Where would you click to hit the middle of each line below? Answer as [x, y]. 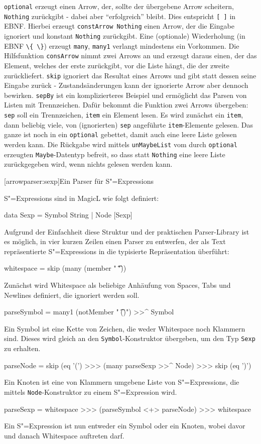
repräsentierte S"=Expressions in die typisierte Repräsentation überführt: [117, 251]
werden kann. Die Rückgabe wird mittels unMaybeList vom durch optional [121, 144]
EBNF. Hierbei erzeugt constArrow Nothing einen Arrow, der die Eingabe [119, 26]
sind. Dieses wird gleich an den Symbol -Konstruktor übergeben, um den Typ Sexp [130, 338]
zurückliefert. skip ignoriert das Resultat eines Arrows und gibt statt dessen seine [130, 75]
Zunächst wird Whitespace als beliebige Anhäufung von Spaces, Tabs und [117, 285]
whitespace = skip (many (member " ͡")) [65, 268]
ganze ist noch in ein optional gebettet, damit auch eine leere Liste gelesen [120, 134]
